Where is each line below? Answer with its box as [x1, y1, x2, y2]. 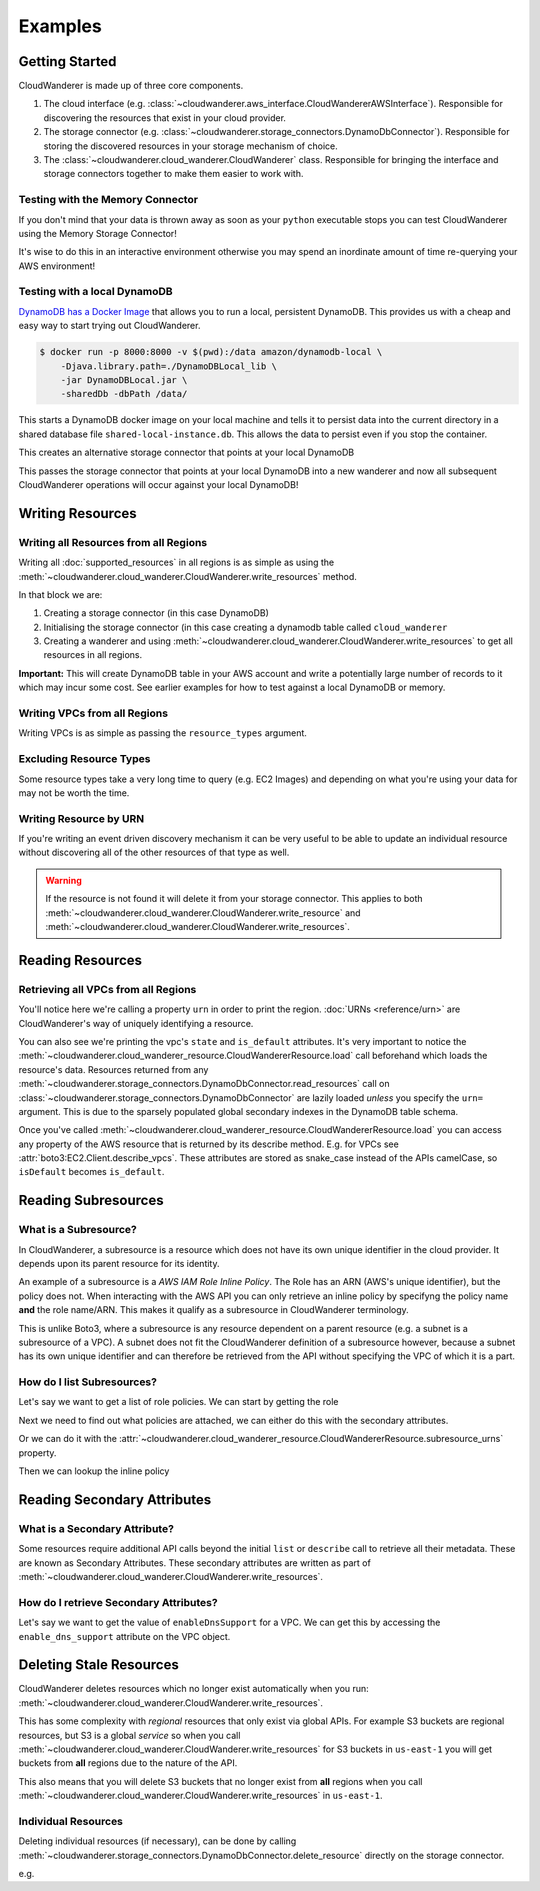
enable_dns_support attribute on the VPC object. [18, 1630, 231, 1642]
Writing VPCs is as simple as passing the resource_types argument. [18, 727, 307, 739]
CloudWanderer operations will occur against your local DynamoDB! [18, 478, 299, 490]
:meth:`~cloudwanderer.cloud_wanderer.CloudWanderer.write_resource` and [45, 906, 361, 919]
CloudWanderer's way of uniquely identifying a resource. [18, 1017, 254, 1029]
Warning [45, 874, 82, 886]
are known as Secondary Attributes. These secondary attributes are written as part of [18, 1556, 372, 1569]
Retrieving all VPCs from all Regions [18, 982, 197, 996]
